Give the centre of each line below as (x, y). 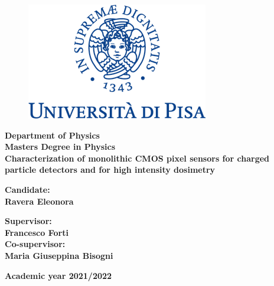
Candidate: (27, 189)
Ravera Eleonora (39, 201)
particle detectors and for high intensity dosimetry (110, 170)
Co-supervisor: (35, 244)
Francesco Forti (37, 232)
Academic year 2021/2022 (58, 275)
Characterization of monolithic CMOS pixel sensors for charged (137, 158)
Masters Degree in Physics (60, 147)
